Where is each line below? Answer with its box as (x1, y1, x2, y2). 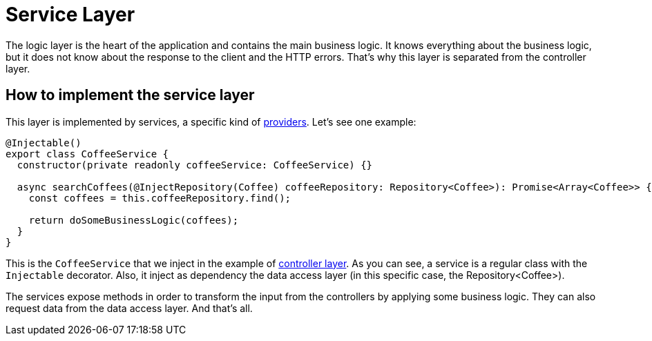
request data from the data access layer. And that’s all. (6, 302, 253, 314)
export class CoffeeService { (6, 148, 169, 159)
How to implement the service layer (6, 86, 255, 104)
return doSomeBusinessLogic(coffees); (28, 214, 239, 226)
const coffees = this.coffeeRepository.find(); (28, 192, 291, 204)
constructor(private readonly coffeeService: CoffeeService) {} (17, 159, 373, 170)
